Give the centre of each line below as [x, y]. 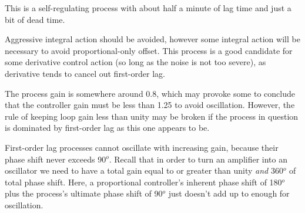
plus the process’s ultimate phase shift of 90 [84, 193]
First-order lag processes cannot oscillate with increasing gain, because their [142, 147]
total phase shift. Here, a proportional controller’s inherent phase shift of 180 [143, 182]
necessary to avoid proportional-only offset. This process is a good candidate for [149, 50]
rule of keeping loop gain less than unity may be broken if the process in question [152, 116]
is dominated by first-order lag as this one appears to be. [107, 128]
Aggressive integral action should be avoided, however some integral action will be [152, 39]
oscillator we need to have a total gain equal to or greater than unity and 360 [144, 170]
